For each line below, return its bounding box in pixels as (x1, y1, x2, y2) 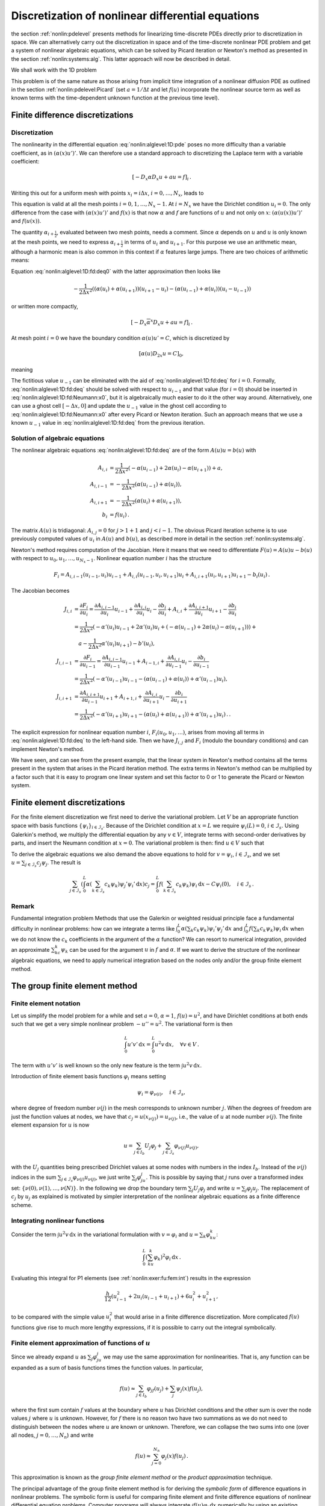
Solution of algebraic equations (11, 434, 105, 443)
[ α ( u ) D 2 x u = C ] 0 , (138, 350, 184, 358)
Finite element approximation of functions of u (11, 1339, 150, 1347)
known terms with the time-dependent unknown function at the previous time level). (11, 94, 220, 102)
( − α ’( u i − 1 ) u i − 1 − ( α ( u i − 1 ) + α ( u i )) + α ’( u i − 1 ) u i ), (92, 675, 228, 684)
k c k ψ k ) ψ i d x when (256, 925, 304, 934)
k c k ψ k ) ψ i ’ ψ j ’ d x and (190, 925, 243, 934)
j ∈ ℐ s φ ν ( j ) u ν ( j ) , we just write (61, 1173, 131, 1183)
